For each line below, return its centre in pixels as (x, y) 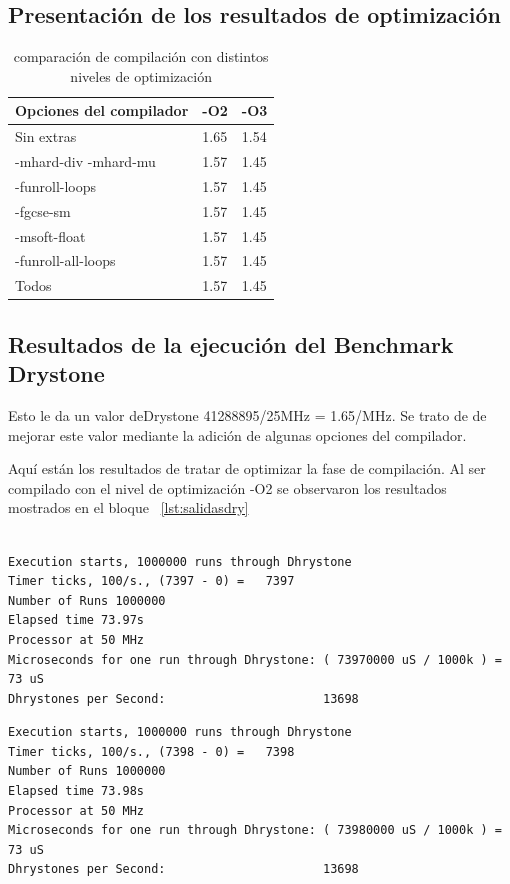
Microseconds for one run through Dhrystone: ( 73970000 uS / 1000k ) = (255, 659)
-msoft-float (50, 235)
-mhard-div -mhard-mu (85, 161)
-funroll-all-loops (65, 260)
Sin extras (46, 136)
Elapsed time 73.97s (76, 620)
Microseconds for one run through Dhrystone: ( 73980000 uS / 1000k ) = (255, 830)
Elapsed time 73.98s (76, 791)
